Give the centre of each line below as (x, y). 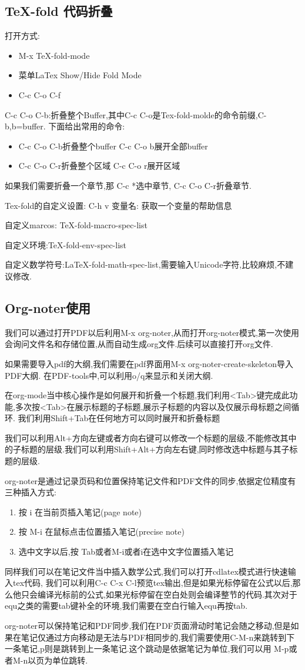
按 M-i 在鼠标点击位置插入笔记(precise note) (101, 531)
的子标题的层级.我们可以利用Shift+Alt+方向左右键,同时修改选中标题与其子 (147, 449)
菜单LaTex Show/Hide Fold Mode (80, 75)
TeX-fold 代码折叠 (59, 11)
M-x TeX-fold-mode (54, 55)
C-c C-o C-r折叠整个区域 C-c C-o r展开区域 (99, 166)
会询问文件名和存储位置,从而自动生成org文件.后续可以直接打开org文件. (139, 344)
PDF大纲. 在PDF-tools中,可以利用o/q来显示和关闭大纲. (109, 375)
